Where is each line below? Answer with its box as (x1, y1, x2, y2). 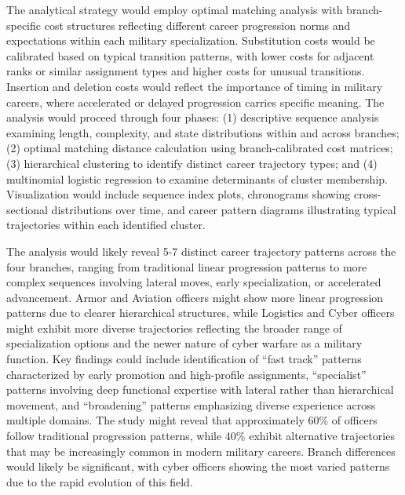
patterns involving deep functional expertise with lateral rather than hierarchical (6, 381, 394, 398)
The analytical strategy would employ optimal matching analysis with (6, 2, 343, 17)
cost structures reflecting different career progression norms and (44, 16, 351, 33)
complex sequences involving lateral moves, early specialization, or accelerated (6, 274, 381, 290)
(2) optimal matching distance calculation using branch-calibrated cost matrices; (6, 140, 393, 156)
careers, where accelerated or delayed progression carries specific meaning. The (6, 93, 385, 110)
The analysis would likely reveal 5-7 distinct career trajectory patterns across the (6, 242, 396, 259)
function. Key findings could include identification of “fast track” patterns (6, 351, 362, 367)
